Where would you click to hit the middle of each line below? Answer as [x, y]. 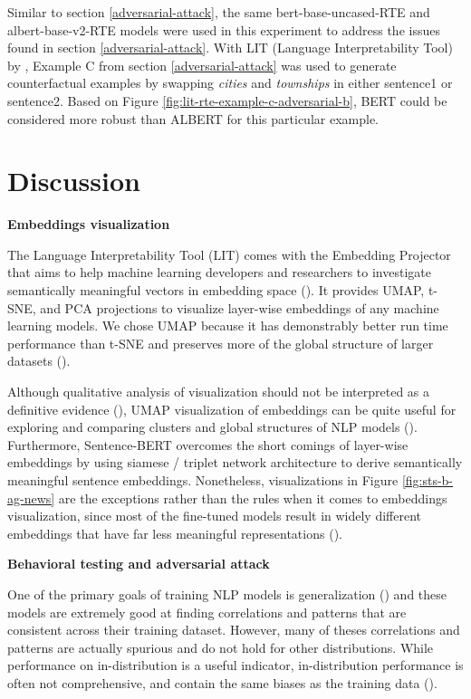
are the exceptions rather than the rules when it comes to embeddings [253, 498]
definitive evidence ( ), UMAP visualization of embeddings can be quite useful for [232, 409]
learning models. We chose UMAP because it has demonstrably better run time [228, 326]
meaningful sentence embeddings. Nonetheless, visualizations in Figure [203, 480]
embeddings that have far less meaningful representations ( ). [175, 533]
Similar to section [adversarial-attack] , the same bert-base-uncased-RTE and [219, 12]
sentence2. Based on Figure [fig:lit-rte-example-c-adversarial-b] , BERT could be [227, 100]
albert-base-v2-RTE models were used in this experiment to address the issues [224, 29]
